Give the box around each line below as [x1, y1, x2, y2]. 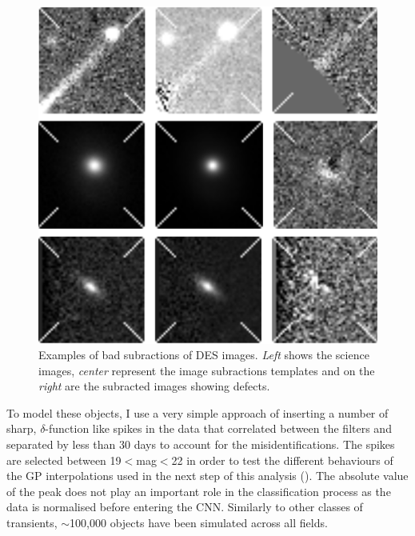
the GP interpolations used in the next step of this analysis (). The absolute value [6, 467, 409, 484]
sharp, [6, 420, 37, 437]
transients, [6, 514, 58, 531]
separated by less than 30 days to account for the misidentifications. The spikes [6, 436, 395, 453]
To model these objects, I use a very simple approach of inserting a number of [6, 404, 389, 421]
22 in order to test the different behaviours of [171, 451, 393, 468]
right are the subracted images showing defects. [38, 378, 270, 394]
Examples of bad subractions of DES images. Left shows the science [38, 346, 369, 363]
